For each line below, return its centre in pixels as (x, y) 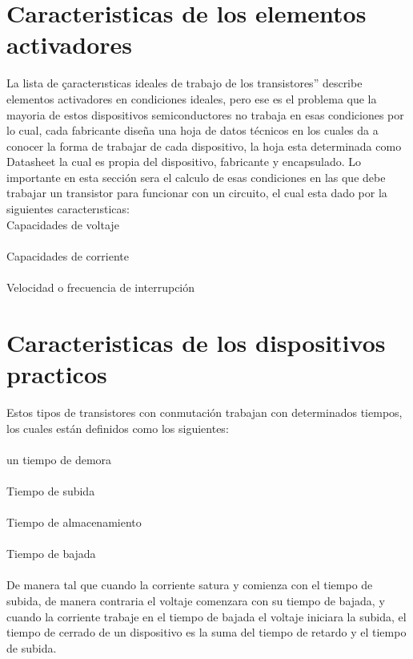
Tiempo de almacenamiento (74, 522)
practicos (57, 374)
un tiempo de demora (59, 459)
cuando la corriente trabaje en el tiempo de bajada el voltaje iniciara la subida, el (206, 616)
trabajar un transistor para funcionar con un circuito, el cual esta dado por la (197, 193)
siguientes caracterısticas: (68, 209)
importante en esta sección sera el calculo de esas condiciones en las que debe (196, 177)
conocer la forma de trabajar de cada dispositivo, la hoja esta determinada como (204, 146)
